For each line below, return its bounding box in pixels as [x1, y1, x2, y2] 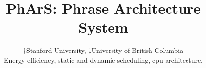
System [78, 17, 128, 37]
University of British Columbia [91, 45, 184, 55]
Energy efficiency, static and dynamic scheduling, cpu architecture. [3, 54, 203, 65]
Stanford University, [26, 45, 86, 55]
